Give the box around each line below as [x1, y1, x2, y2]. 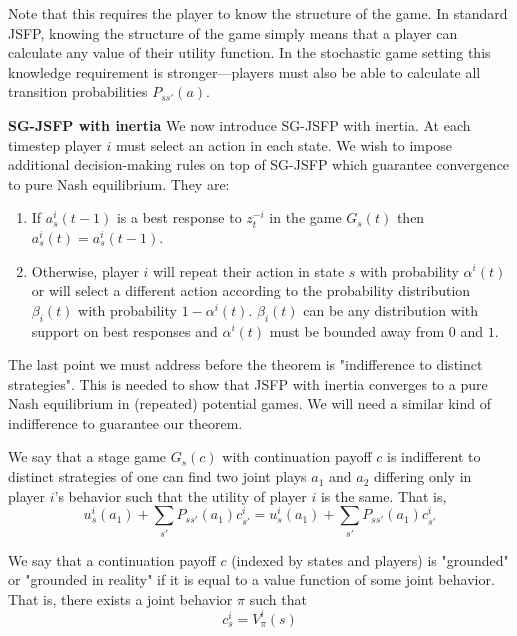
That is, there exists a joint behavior [8, 588, 233, 609]
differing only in [374, 466, 472, 487]
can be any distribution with [303, 299, 479, 320]
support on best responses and [31, 320, 218, 341]
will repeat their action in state [153, 260, 345, 281]
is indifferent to [387, 446, 481, 467]
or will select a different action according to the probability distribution [31, 280, 471, 301]
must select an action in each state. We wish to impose [116, 134, 452, 155]
